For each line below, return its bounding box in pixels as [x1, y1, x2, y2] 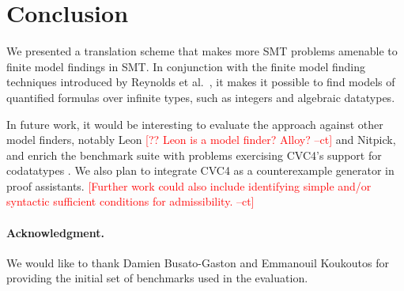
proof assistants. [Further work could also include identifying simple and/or [6, 177, 372, 194]
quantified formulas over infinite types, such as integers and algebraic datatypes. [6, 89, 395, 105]
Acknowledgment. [6, 224, 104, 240]
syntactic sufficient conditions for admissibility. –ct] [6, 193, 255, 210]
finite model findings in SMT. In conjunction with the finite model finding [6, 58, 365, 74]
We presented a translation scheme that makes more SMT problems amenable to [6, 43, 398, 59]
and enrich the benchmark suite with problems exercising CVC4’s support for [6, 146, 382, 163]
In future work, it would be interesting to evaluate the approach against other [6, 115, 383, 132]
